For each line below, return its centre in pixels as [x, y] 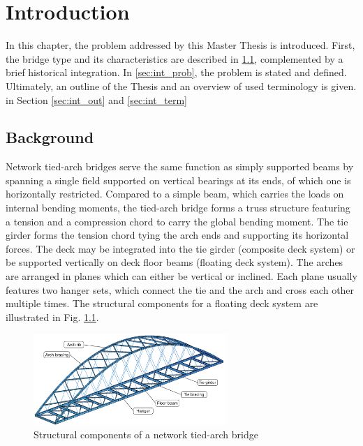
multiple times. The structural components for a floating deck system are [162, 303]
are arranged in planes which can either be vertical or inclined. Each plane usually [181, 276]
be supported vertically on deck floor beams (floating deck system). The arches [175, 262]
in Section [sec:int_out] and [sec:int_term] [97, 99]
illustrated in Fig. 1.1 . [52, 317]
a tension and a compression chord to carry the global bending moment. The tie [177, 221]
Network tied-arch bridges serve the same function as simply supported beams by [180, 166]
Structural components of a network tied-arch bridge [146, 434]
